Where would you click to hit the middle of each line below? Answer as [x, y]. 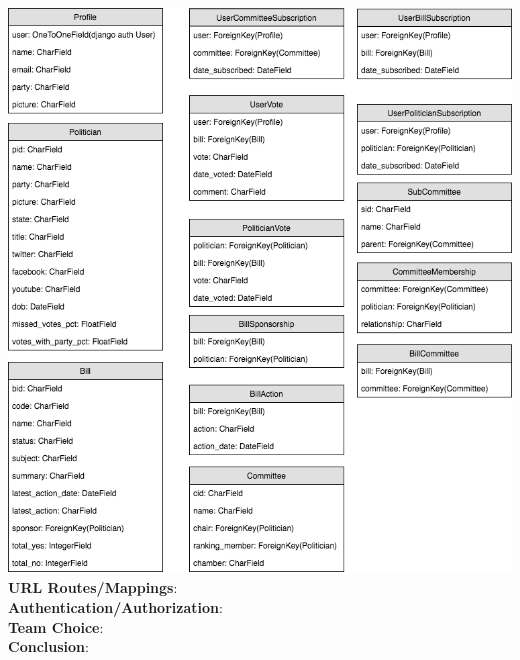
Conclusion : [48, 646]
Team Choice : [56, 626]
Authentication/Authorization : [115, 606]
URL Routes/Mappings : [93, 587]
